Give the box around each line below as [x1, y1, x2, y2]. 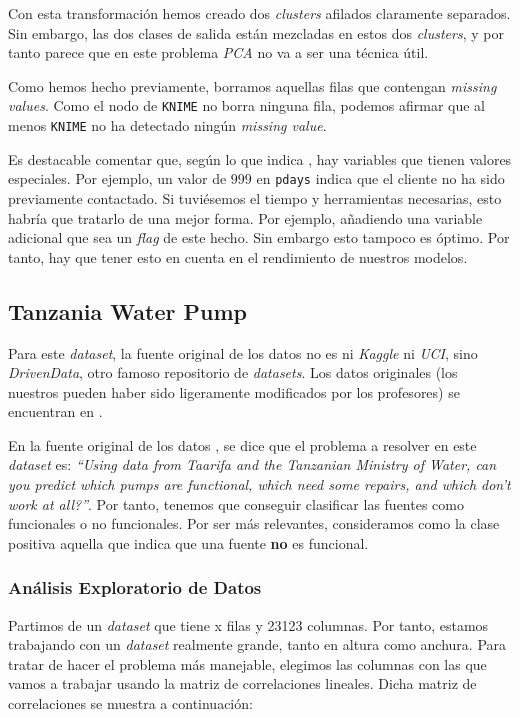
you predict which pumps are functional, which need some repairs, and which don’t [8, 474, 511, 495]
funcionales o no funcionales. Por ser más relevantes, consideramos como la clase [8, 513, 500, 534]
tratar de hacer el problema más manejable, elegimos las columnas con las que [8, 653, 487, 674]
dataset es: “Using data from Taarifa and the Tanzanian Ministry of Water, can [8, 454, 497, 475]
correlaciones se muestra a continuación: [8, 693, 253, 714]
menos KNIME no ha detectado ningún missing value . [8, 115, 327, 136]
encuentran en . [8, 401, 103, 422]
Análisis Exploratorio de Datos [8, 575, 262, 600]
